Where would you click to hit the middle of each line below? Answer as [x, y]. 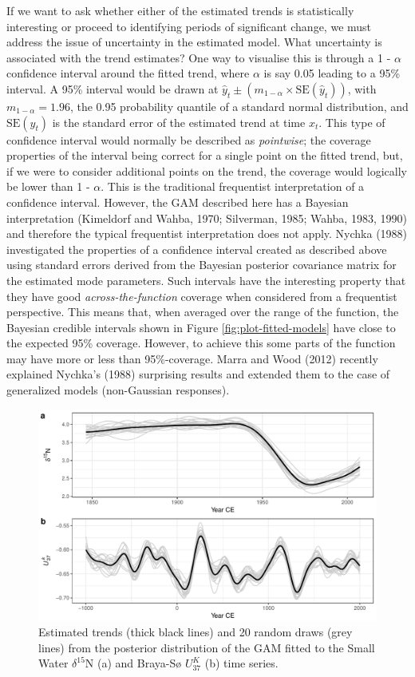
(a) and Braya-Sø [140, 663]
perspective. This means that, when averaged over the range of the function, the [203, 312]
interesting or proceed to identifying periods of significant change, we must [189, 26]
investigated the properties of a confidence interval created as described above [197, 249]
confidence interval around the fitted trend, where [128, 73]
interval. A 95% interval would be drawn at [113, 88]
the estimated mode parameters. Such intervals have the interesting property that [206, 280]
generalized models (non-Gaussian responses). [118, 390]
